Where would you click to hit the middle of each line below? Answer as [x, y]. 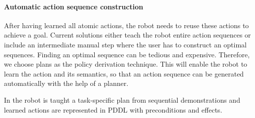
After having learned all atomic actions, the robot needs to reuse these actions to [127, 25]
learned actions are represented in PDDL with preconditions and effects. [113, 109]
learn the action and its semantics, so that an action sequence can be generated [124, 73]
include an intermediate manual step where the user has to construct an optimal [126, 44]
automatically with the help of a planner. [66, 83]
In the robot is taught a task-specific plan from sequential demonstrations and [122, 99]
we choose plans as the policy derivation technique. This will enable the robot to [126, 64]
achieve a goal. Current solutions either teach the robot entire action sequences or [127, 35]
